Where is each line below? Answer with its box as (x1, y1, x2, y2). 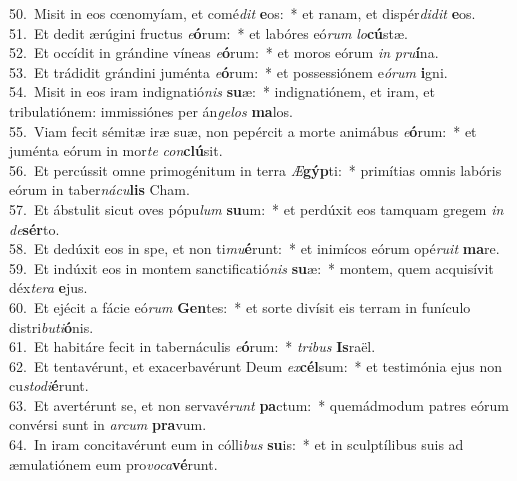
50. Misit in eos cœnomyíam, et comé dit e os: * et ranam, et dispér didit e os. (9, 3, 476, 23)
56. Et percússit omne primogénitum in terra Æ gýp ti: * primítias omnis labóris (9, 159, 502, 180)
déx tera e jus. (9, 277, 88, 298)
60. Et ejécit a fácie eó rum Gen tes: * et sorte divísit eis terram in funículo (9, 296, 471, 317)
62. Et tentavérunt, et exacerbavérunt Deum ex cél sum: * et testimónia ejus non (9, 355, 503, 376)
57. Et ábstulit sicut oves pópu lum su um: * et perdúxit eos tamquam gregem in (9, 198, 504, 219)
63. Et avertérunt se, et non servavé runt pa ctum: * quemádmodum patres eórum (9, 394, 509, 415)
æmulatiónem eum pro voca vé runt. (9, 453, 218, 474)
